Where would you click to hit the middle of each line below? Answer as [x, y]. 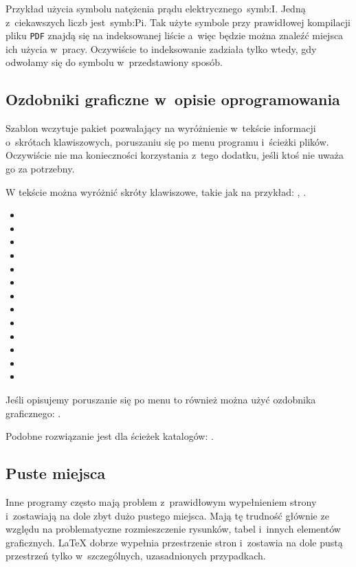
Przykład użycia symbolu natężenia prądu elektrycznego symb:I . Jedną [156, 8]
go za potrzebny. [40, 169]
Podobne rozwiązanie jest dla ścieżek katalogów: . [110, 436]
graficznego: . [33, 413]
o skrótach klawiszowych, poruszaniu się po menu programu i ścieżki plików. [167, 141]
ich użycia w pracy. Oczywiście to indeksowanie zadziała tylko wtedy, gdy [161, 48]
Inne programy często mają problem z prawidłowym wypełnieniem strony [161, 501]
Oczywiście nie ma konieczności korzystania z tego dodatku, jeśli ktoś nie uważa [175, 155]
